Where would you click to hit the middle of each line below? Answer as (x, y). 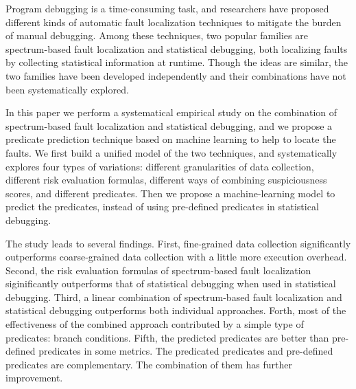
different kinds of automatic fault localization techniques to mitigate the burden (174, 22)
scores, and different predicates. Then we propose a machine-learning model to (170, 193)
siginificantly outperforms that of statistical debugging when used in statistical (171, 284)
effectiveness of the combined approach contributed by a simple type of (155, 324)
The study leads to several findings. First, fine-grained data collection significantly (178, 243)
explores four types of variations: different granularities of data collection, (160, 166)
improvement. (34, 378)
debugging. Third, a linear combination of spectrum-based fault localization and (174, 297)
